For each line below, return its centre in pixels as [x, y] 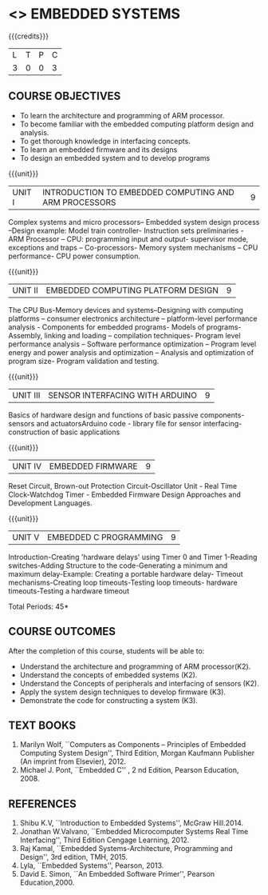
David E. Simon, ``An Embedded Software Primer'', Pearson [117, 874]
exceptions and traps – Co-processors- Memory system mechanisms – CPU [133, 247]
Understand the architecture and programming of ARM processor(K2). [135, 666]
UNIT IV [27, 466]
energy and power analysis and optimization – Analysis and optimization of [131, 352]
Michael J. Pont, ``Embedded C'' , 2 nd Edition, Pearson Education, [129, 770]
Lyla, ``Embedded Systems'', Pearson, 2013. [92, 865]
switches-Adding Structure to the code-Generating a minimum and [118, 565]
